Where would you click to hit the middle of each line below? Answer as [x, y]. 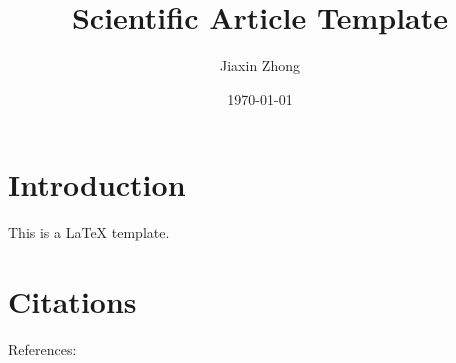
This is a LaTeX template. [89, 232]
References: [42, 348]
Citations [72, 301]
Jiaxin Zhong [260, 65]
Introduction [97, 184]
